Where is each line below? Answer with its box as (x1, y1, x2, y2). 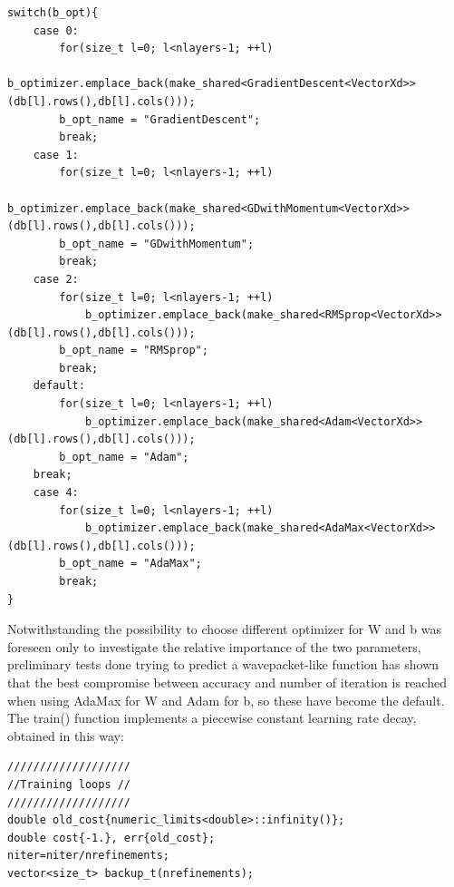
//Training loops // (7, 777, 131, 791)
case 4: (33, 486, 79, 500)
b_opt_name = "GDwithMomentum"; (59, 237, 255, 250)
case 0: (33, 24, 79, 37)
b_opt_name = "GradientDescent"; (59, 112, 261, 126)
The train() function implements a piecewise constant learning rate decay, (7, 708, 417, 727)
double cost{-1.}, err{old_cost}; (7, 831, 216, 844)
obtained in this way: (7, 726, 124, 745)
